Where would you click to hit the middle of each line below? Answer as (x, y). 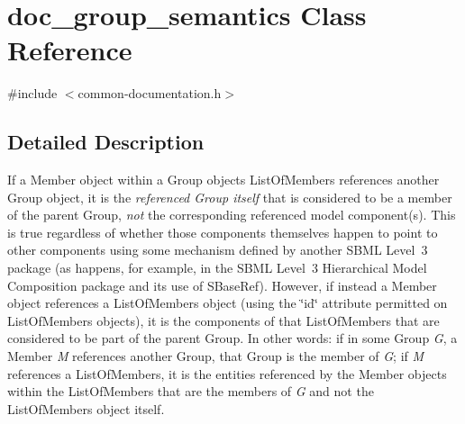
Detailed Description (106, 142)
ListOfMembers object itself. (86, 408)
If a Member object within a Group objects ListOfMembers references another (223, 180)
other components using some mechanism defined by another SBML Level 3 (218, 250)
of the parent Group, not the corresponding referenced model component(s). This (232, 215)
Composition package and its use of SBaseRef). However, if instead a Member (222, 285)
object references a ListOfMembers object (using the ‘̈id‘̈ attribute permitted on (228, 303)
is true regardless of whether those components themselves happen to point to (223, 232)
